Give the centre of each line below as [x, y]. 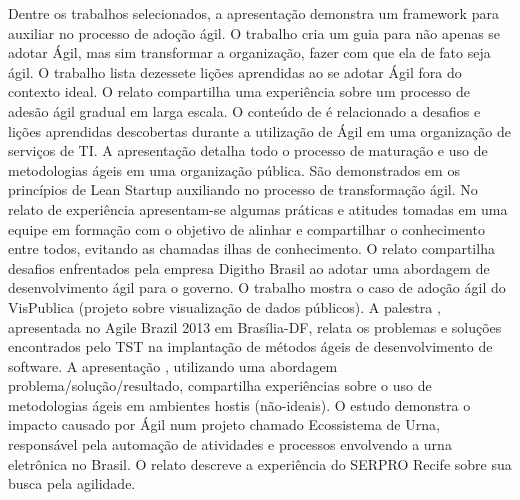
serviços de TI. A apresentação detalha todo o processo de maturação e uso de [248, 150]
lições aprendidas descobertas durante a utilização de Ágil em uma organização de [259, 130]
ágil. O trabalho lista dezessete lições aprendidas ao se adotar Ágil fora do [235, 71]
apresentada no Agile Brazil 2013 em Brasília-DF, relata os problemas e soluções [255, 326]
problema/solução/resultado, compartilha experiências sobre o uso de [220, 385]
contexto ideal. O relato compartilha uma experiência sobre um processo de [239, 91]
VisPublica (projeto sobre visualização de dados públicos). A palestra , [224, 306]
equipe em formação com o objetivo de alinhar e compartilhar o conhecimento [246, 228]
